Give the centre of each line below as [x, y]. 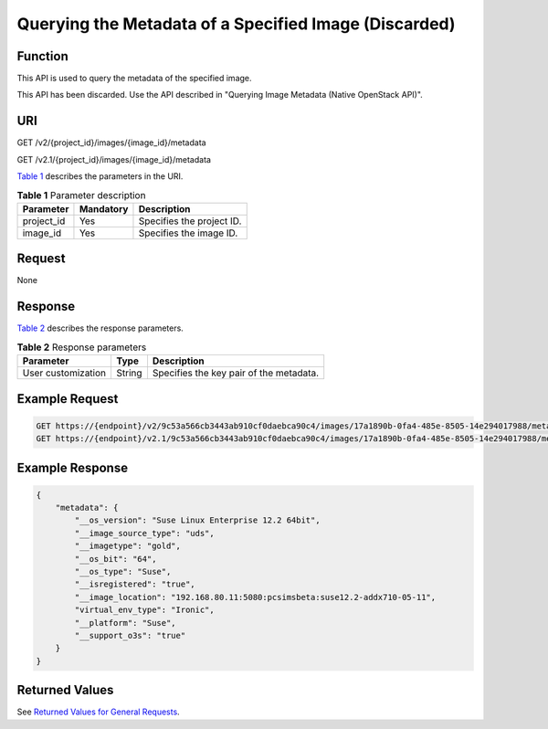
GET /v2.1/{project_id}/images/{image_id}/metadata [114, 159]
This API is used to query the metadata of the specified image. [134, 79]
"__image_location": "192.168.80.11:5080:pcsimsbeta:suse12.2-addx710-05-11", [255, 597]
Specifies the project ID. [190, 221]
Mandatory [104, 208]
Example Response [72, 467]
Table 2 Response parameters [82, 347]
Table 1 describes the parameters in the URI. [100, 176]
